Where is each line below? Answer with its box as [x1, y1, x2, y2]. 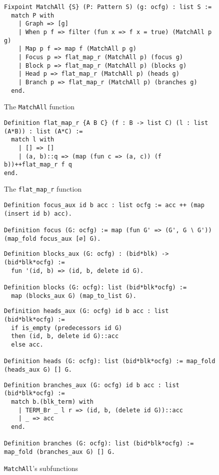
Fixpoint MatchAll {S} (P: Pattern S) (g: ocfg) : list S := [4, 4, 212, 11]
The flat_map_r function [4, 184, 82, 194]
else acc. [11, 341, 43, 348]
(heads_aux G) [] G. [4, 366, 72, 373]
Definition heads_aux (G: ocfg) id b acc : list [4, 307, 169, 315]
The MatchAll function [4, 101, 74, 112]
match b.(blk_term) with [11, 398, 93, 405]
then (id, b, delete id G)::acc [11, 333, 119, 340]
